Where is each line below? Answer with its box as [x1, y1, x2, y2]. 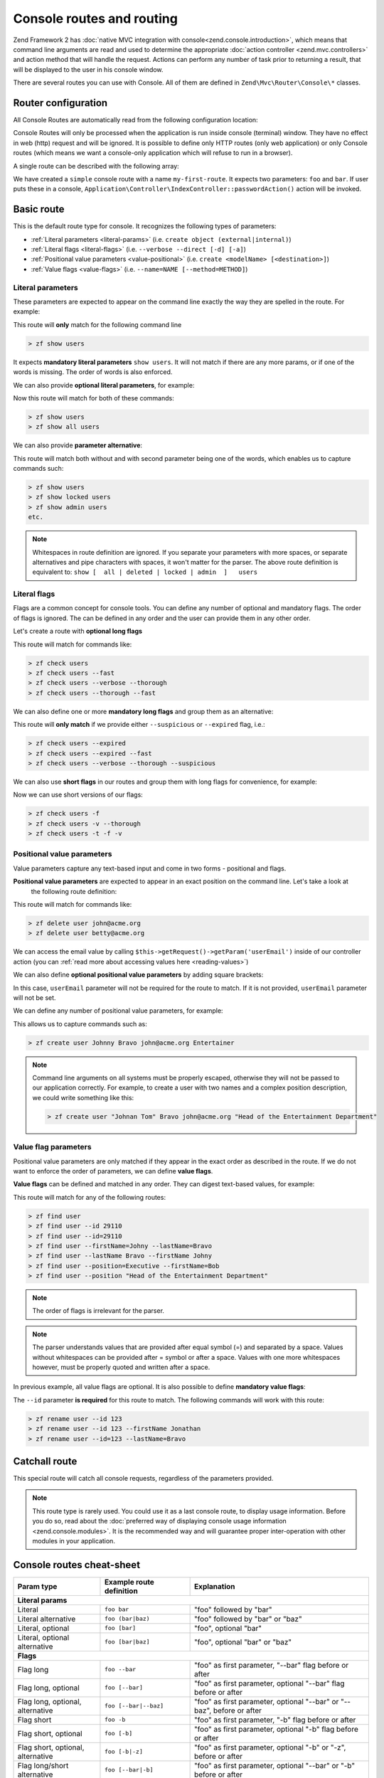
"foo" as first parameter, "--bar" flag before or [193, 1660, 348, 1670]
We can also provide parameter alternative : [13, 441, 142, 449]
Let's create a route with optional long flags [13, 627, 142, 636]
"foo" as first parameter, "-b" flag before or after [193, 1715, 356, 1725]
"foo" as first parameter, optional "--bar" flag [193, 1678, 345, 1688]
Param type [17, 1581, 58, 1591]
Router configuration [13, 97, 108, 109]
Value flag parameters [13, 1142, 92, 1152]
